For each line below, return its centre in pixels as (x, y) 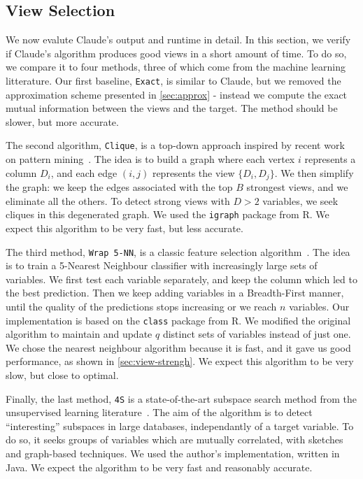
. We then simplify (314, 172)
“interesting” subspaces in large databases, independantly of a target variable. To (180, 426)
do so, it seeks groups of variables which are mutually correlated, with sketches (175, 439)
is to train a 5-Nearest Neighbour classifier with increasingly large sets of (162, 265)
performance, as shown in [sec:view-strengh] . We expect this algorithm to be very (180, 361)
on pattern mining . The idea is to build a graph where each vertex (150, 159)
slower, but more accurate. (62, 121)
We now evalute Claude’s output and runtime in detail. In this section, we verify (178, 40)
